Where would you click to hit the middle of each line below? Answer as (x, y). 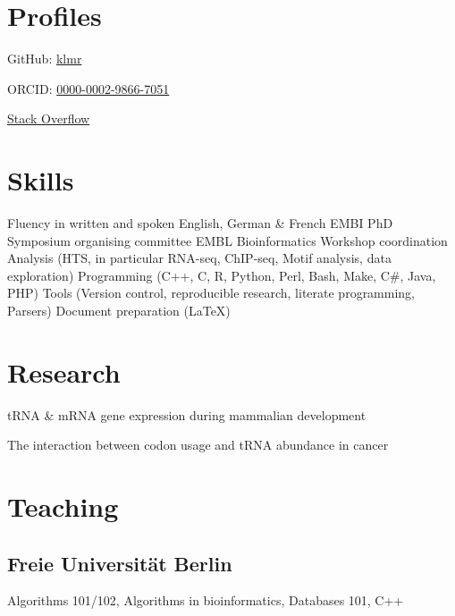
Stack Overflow (49, 118)
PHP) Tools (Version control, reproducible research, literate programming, (211, 293)
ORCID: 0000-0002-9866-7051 (88, 88)
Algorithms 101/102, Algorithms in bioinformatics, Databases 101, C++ (206, 600)
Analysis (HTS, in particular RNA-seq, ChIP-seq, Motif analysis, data (199, 258)
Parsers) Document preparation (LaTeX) (119, 310)
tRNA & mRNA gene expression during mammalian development (187, 414)
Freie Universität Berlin (120, 563)
